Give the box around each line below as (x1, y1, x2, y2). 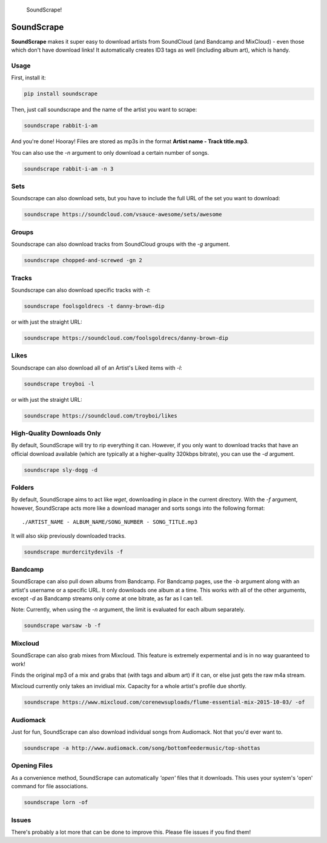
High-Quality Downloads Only (11, 428, 101, 437)
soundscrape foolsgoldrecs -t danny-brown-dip (24, 302, 165, 310)
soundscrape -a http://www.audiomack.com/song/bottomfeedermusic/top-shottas (24, 745, 260, 752)
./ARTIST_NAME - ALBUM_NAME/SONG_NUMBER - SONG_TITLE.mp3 (22, 519, 198, 526)
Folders (11, 483, 35, 492)
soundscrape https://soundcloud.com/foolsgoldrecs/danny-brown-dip (24, 334, 229, 341)
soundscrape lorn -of (24, 799, 88, 806)
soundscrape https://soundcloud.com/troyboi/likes (24, 412, 178, 419)
